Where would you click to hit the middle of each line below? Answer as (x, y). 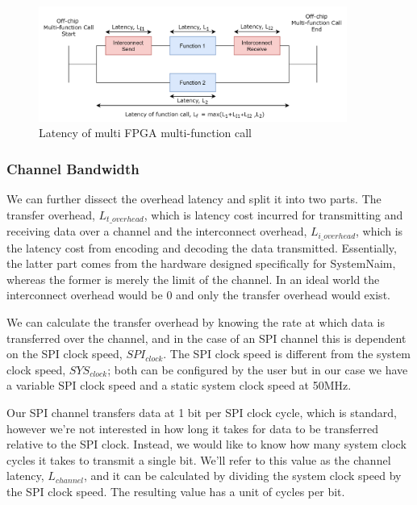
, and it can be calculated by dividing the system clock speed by (243, 476)
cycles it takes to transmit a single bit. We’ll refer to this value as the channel (199, 459)
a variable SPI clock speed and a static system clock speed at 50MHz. (179, 385)
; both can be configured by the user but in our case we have (258, 369)
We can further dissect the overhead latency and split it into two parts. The (194, 199)
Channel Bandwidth (73, 168)
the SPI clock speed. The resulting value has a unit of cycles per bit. (176, 491)
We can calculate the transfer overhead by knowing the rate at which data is (196, 322)
